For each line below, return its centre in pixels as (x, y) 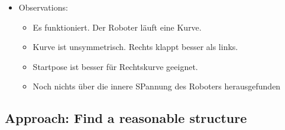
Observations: (43, 7)
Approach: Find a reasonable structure (126, 118)
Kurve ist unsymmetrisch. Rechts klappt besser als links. (135, 47)
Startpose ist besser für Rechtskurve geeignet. (115, 66)
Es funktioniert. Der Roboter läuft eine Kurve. (117, 27)
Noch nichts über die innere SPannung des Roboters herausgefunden (157, 86)
